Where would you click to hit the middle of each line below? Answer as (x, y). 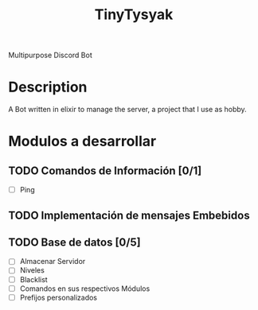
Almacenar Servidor (53, 262)
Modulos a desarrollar (82, 141)
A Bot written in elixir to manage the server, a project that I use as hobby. (127, 110)
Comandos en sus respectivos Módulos (85, 289)
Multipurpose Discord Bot (51, 55)
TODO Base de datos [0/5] (74, 242)
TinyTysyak (134, 15)
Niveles (32, 270)
